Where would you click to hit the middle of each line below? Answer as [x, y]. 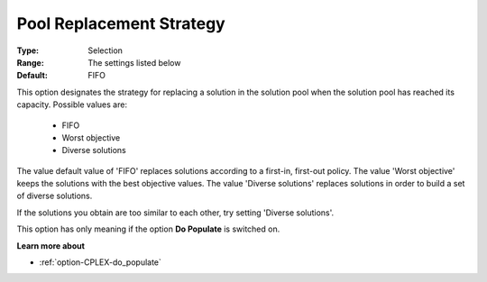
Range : [30, 62]
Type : [28, 50]
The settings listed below [134, 62]
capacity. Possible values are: [72, 105]
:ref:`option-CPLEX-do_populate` [101, 262]
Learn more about [51, 246]
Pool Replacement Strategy [121, 23]
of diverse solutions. [55, 196]
